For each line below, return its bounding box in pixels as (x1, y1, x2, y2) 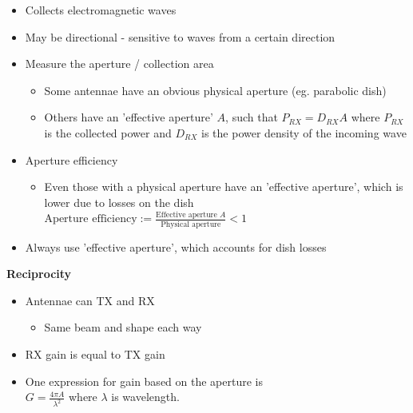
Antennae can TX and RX (25, 292, 155, 308)
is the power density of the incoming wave (201, 124, 407, 141)
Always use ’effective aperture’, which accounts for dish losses (25, 238, 327, 255)
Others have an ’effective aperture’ (44, 109, 213, 125)
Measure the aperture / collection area (25, 55, 214, 72)
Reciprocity (6, 265, 72, 282)
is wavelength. (111, 388, 180, 405)
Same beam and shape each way (44, 319, 202, 336)
